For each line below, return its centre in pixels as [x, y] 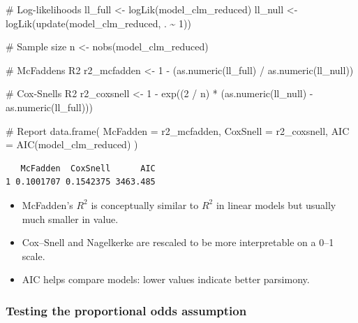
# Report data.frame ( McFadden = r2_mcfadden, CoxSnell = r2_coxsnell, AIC [178, 130]
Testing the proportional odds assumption [126, 310]
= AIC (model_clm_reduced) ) [72, 144]
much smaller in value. [70, 218]
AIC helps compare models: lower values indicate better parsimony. [166, 279]
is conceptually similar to [145, 204]
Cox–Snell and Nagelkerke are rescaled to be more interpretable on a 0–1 [178, 242]
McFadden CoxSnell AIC [88, 168]
